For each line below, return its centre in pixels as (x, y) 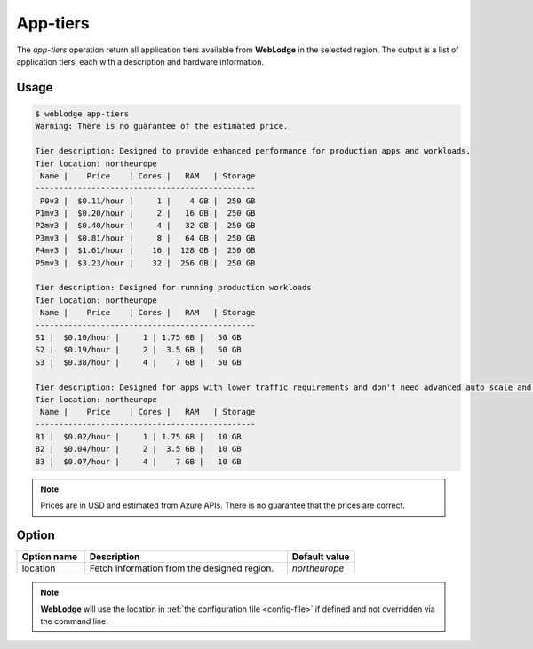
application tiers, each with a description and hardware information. (140, 61)
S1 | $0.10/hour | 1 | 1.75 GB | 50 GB (138, 337)
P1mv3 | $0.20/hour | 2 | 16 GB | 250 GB (145, 214)
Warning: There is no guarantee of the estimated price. (162, 126)
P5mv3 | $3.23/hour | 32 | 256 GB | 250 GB (145, 263)
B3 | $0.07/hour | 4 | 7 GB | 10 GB (138, 461)
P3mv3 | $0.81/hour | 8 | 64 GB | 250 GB (145, 238)
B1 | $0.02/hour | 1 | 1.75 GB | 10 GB (138, 437)
